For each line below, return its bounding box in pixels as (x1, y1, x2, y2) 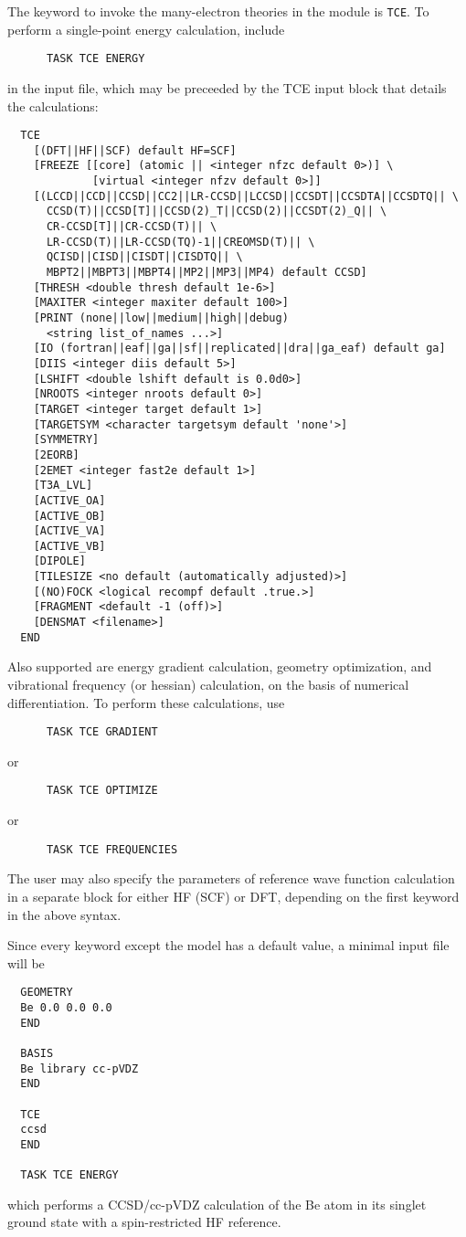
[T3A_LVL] (33, 479, 93, 492)
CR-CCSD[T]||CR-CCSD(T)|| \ (46, 220, 217, 234)
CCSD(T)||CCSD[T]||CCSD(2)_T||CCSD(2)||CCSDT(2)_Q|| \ (46, 205, 387, 218)
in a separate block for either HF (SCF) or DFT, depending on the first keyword (7, 886, 460, 905)
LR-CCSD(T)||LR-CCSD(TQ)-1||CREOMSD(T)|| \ (46, 235, 315, 248)
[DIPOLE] (33, 555, 86, 568)
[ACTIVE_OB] (33, 509, 106, 523)
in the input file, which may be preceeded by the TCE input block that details (7, 78, 447, 97)
